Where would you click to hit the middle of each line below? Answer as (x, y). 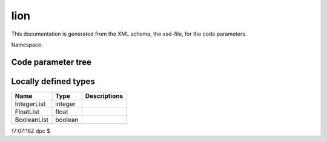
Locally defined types (53, 81)
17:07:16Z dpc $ (31, 131)
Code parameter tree (51, 62)
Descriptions (104, 95)
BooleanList (31, 120)
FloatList (27, 112)
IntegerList (30, 104)
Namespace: (27, 45)
